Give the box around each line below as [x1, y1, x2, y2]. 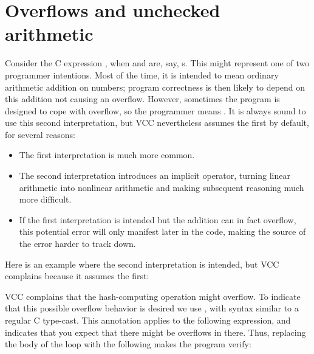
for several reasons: [5, 128, 75, 141]
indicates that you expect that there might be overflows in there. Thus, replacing [5, 325, 306, 338]
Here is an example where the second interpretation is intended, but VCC [5, 257, 279, 270]
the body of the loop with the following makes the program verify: [5, 338, 251, 350]
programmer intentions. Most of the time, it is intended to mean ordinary [5, 68, 279, 81]
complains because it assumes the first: [5, 269, 149, 282]
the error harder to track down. [19, 237, 136, 250]
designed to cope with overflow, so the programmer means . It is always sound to [5, 104, 306, 117]
